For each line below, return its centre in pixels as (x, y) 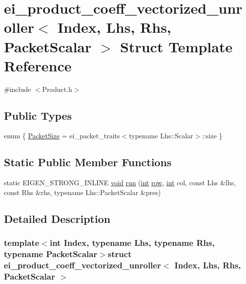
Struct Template (176, 46)
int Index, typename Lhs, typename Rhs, (132, 243)
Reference (38, 65)
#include (18, 89)
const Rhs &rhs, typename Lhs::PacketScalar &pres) (82, 192)
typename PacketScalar (51, 254)
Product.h (57, 89)
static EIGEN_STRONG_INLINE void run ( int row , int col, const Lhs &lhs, (120, 183)
